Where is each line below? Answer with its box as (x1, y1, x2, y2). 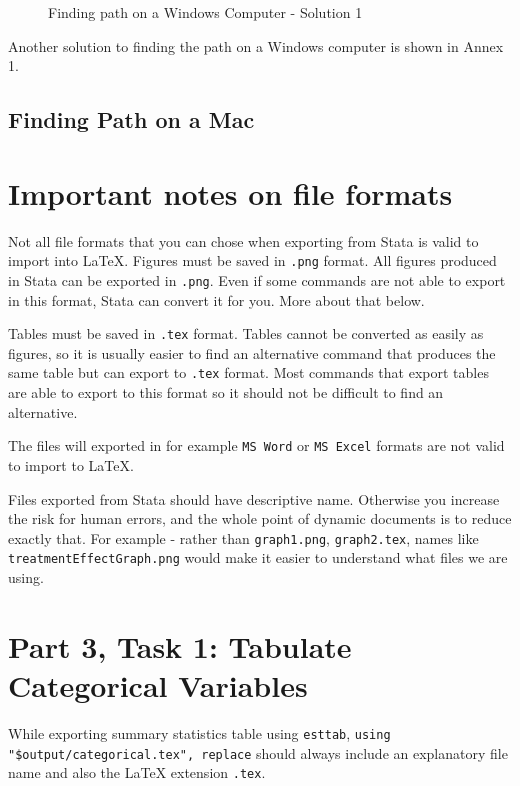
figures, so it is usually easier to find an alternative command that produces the (8, 342, 496, 363)
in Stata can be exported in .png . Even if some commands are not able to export (8, 269, 506, 290)
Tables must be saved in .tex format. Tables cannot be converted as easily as (8, 323, 484, 344)
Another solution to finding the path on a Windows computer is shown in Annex (8, 35, 504, 56)
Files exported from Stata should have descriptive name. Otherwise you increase (8, 488, 500, 509)
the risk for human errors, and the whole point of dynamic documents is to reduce (8, 508, 512, 529)
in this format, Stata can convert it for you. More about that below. (8, 289, 425, 310)
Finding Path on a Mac (8, 104, 255, 135)
